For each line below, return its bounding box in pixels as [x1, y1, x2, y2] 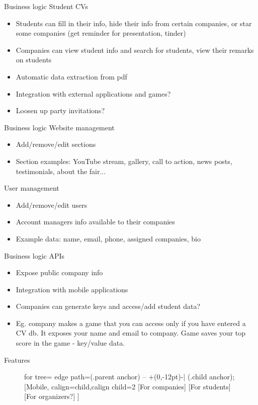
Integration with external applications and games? [16, 88, 171, 99]
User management [4, 183, 59, 193]
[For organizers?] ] [24, 391, 79, 401]
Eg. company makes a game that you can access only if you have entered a [16, 317, 246, 328]
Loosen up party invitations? [16, 105, 105, 116]
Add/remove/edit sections [16, 139, 96, 149]
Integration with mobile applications [16, 284, 128, 294]
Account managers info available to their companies [16, 216, 175, 227]
